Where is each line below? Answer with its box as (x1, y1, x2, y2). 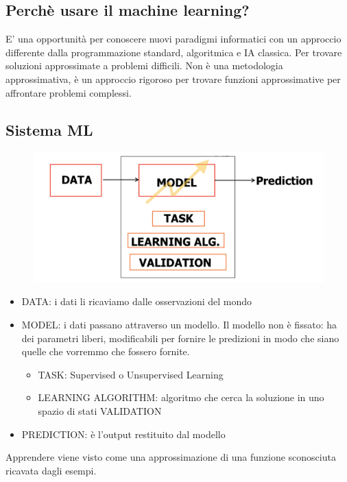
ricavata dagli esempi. (5, 463, 97, 477)
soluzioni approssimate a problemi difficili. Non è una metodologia (5, 58, 283, 73)
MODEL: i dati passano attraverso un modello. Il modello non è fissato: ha (21, 317, 337, 332)
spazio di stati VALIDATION (38, 404, 162, 418)
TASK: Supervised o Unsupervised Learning (38, 367, 224, 381)
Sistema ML (5, 119, 93, 140)
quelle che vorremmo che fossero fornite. (21, 344, 190, 359)
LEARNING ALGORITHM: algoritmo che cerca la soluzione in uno (38, 390, 324, 405)
